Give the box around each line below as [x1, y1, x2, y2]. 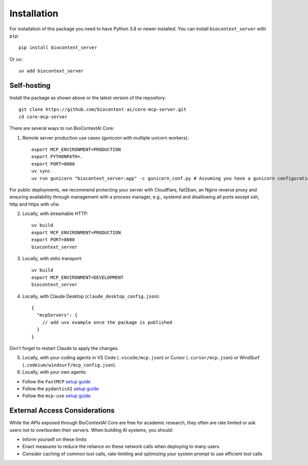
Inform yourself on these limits [22, 436, 87, 442]
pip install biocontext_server [18, 45, 98, 51]
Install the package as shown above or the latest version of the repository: [9, 95, 166, 101]
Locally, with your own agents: [22, 369, 87, 375]
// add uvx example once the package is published [42, 319, 172, 325]
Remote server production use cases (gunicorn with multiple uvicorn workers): [22, 134, 189, 141]
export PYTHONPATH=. [31, 154, 83, 160]
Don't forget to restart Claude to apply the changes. [9, 345, 119, 351]
